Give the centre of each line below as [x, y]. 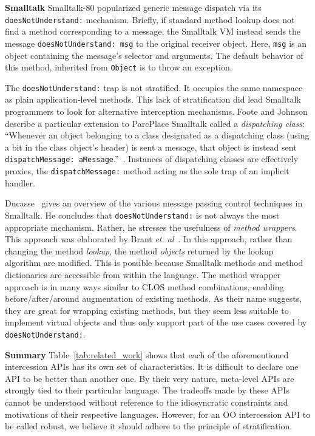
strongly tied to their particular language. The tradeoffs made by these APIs [147, 390]
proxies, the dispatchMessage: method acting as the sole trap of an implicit [147, 171]
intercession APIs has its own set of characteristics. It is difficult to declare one [152, 366]
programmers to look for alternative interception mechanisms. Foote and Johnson [156, 111]
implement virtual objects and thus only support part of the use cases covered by [156, 322]
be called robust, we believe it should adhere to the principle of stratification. [149, 426]
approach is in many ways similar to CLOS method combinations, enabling [144, 286]
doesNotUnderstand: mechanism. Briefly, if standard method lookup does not [150, 19]
